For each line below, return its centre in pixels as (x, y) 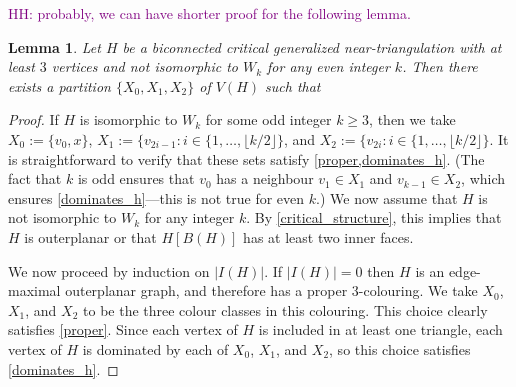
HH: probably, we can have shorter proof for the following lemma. (209, 13)
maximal (34, 290)
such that (293, 85)
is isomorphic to (128, 119)
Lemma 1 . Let (54, 46)
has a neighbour (265, 178)
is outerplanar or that (90, 236)
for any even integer (328, 66)
